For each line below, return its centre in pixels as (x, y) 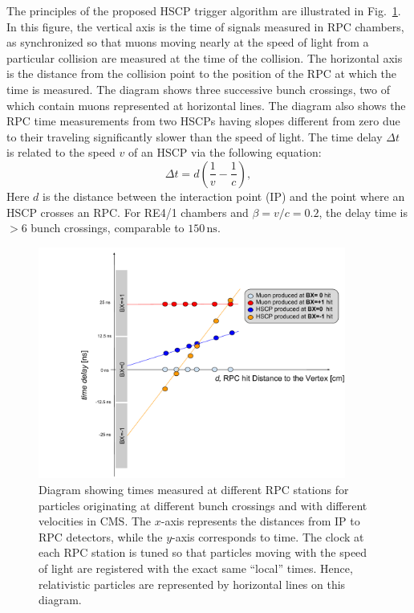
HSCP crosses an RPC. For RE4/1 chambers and (128, 212)
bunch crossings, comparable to (108, 228)
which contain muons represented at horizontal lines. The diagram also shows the (206, 105)
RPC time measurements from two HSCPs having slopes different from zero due (203, 121)
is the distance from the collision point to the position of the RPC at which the (202, 74)
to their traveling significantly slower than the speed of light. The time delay (195, 136)
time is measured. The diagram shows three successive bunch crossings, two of (199, 89)
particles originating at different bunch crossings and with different (203, 505)
